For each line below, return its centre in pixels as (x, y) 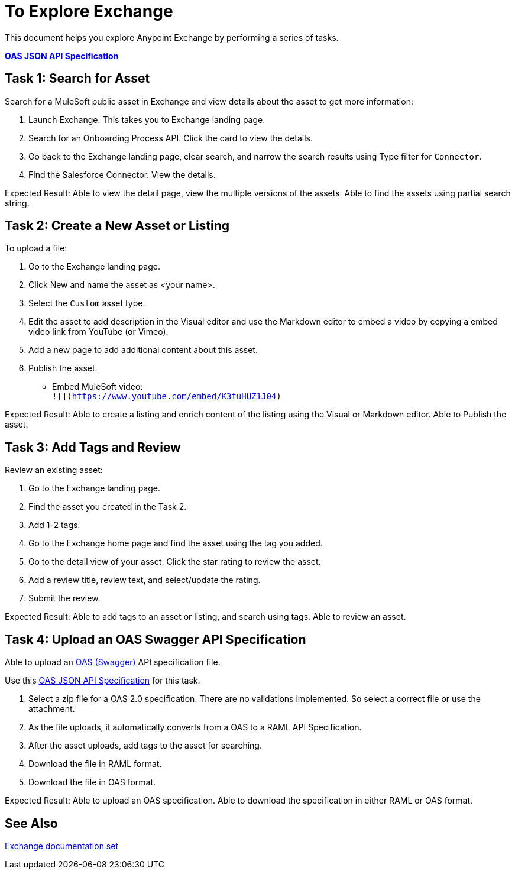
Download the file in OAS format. (92, 782)
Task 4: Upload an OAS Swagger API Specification (156, 639)
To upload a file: (36, 248)
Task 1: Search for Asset (77, 79)
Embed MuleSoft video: (98, 387)
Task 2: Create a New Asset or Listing (117, 226)
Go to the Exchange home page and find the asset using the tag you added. (176, 543)
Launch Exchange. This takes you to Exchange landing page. (147, 119)
